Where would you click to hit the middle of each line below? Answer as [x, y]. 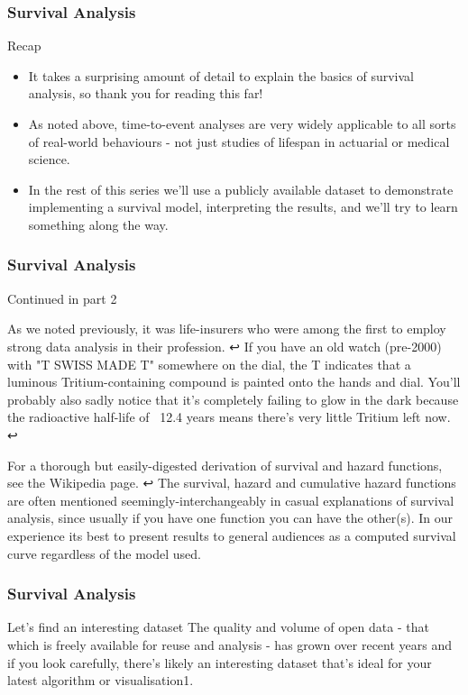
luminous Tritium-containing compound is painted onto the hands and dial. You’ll [234, 382]
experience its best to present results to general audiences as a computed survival [232, 535]
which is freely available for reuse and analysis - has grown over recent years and [230, 644]
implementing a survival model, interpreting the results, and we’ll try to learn [243, 207]
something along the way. [98, 224]
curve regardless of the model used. [104, 553]
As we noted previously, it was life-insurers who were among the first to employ [227, 329]
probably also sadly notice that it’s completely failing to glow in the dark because [233, 399]
